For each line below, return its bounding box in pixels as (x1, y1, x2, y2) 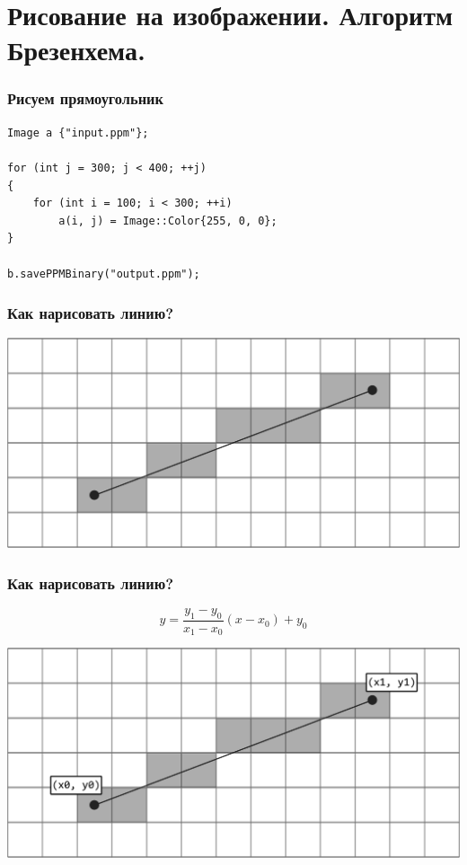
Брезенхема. (7, 31, 145, 68)
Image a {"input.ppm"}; (7, 126, 149, 139)
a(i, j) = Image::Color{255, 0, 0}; (58, 214, 278, 227)
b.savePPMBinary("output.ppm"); (7, 267, 200, 280)
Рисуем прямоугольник (7, 87, 163, 110)
